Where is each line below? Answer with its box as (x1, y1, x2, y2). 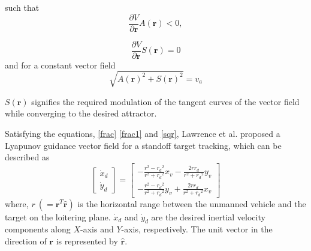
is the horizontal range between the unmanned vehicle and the (77, 197, 306, 210)
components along (5, 223, 71, 235)
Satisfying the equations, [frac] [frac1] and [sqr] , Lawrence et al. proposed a (5, 127, 280, 140)
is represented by (56, 234, 118, 247)
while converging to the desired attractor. (5, 107, 157, 119)
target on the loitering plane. (5, 210, 111, 223)
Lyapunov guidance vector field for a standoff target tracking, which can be (5, 139, 282, 151)
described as (5, 151, 50, 163)
